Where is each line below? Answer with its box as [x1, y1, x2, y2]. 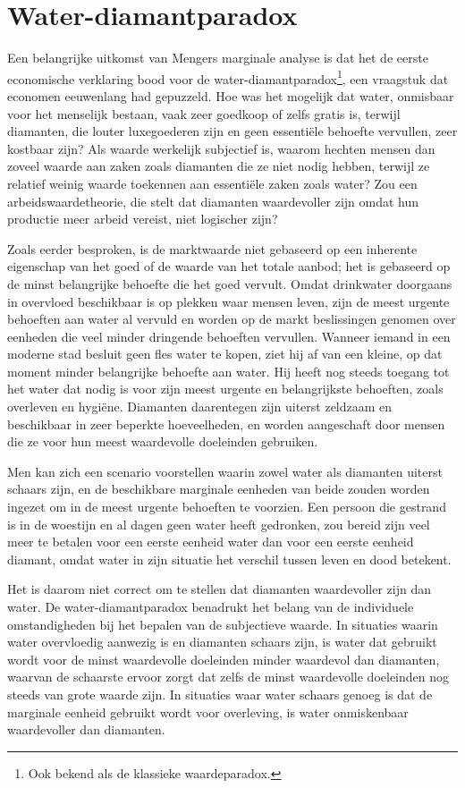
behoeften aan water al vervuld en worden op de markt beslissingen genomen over [7, 309, 456, 328]
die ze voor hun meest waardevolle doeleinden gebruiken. [7, 432, 318, 451]
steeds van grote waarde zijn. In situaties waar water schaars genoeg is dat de [7, 684, 433, 703]
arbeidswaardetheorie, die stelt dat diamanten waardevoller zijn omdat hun [7, 191, 419, 210]
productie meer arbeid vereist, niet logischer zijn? [7, 209, 278, 228]
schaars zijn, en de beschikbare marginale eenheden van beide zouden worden [7, 479, 430, 498]
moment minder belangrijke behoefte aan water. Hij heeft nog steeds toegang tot [7, 361, 450, 380]
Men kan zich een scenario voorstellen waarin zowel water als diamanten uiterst [7, 462, 443, 480]
